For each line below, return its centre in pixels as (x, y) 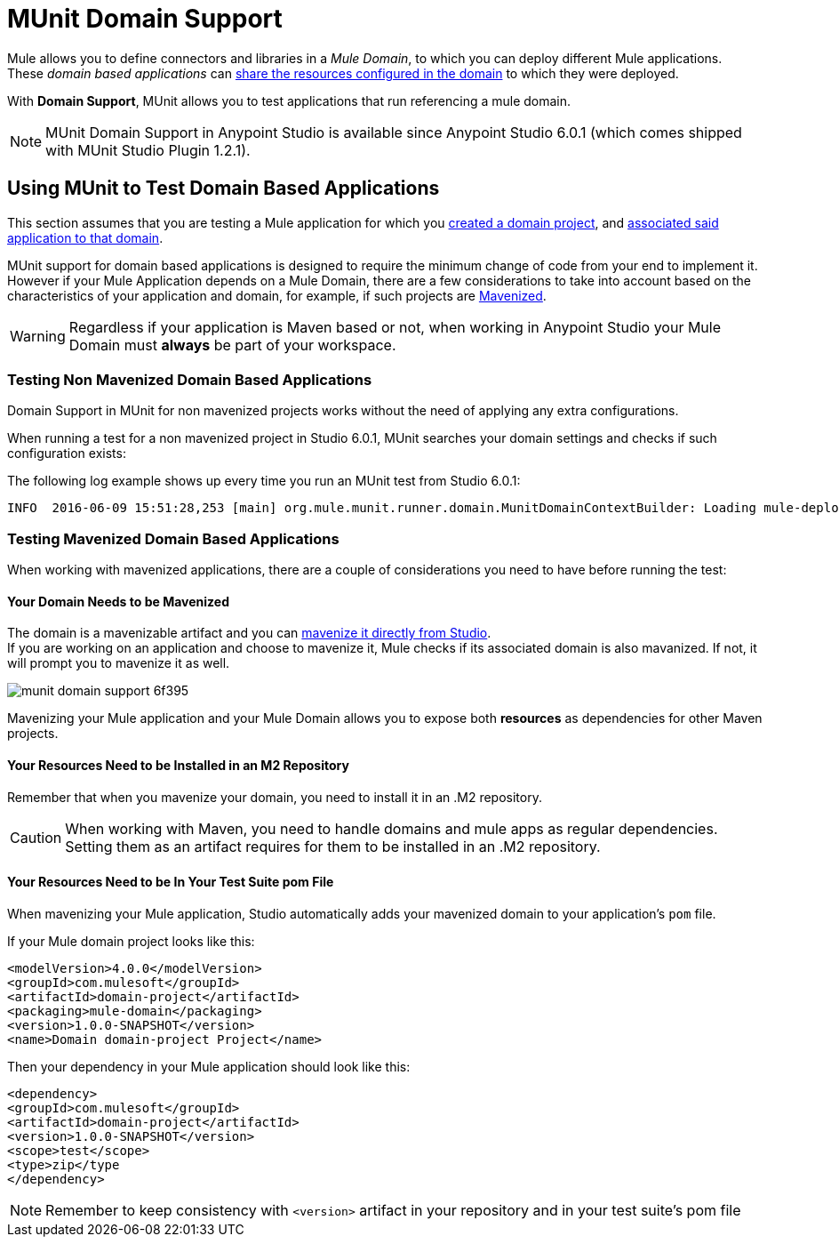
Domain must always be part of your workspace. (232, 345)
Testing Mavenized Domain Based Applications (173, 538)
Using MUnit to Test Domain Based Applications (224, 189)
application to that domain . (85, 237)
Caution (36, 837)
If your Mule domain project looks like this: (131, 941)
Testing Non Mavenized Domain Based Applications (190, 379)
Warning (38, 336)
